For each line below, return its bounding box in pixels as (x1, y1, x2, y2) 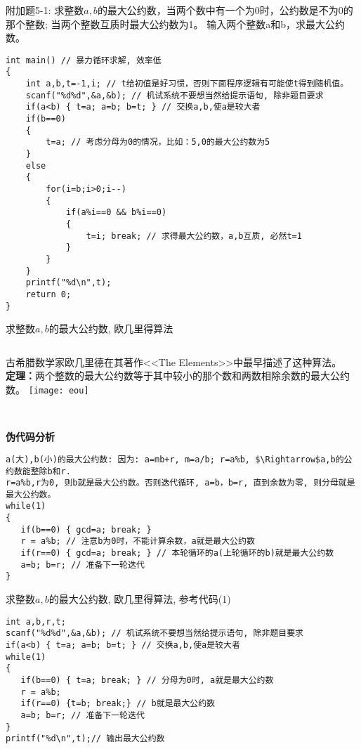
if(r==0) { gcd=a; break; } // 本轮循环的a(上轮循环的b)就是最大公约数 (20, 548, 334, 559)
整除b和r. (30, 466, 71, 476)
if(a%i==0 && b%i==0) (65, 207, 167, 218)
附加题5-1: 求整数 (6, 3, 84, 17)
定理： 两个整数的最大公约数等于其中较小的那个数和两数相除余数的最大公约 (6, 368, 350, 383)
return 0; (25, 289, 72, 299)
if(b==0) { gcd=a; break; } (20, 524, 152, 535)
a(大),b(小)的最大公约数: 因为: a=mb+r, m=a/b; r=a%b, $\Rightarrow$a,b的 (6, 454, 344, 464)
